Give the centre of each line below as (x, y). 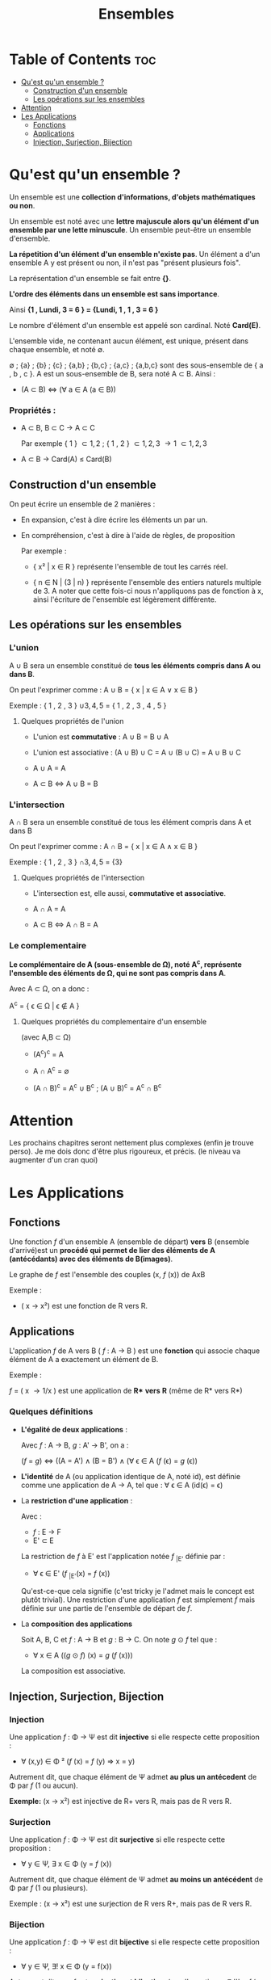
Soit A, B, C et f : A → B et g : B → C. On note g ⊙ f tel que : (119, 1640)
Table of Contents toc (83, 59)
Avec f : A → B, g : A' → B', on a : (75, 1445)
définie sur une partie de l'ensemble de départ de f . (106, 1608)
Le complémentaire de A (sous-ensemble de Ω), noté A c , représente (125, 964)
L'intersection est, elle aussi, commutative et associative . (129, 893)
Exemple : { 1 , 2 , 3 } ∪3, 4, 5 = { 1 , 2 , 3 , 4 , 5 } (88, 705)
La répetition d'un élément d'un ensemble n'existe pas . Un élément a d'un (135, 254)
